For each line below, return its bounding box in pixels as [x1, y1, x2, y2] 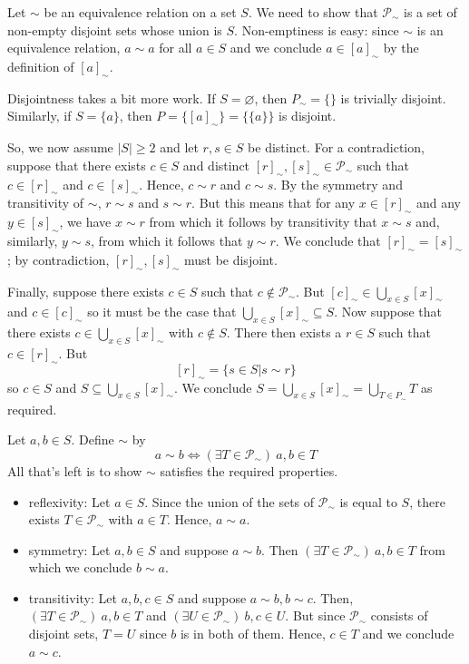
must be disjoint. [183, 249, 278, 269]
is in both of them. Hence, [180, 624, 326, 643]
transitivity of [7, 193, 84, 212]
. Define [71, 430, 114, 449]
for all [159, 38, 192, 57]
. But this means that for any [191, 193, 356, 212]
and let [160, 138, 199, 157]
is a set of [404, 3, 457, 21]
